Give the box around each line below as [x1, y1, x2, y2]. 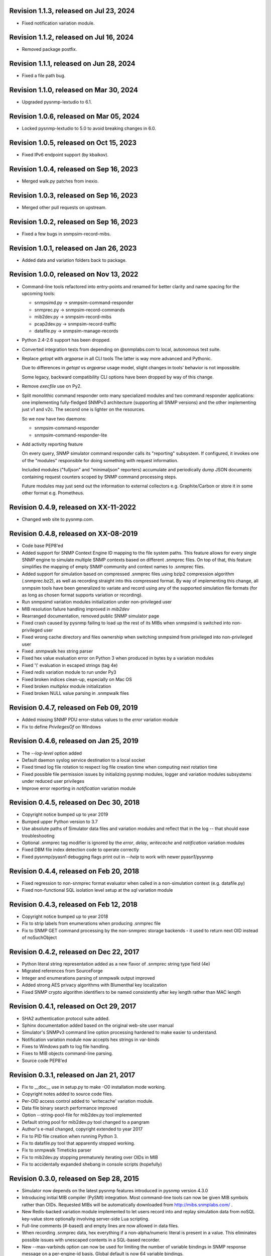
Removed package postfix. [22, 46, 77, 52]
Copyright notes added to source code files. [22, 1091, 113, 1097]
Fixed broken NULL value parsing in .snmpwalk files [22, 690, 129, 696]
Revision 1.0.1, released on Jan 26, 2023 [9, 244, 137, 252]
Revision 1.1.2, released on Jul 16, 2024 [9, 33, 134, 42]
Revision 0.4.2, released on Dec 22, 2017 [9, 948, 140, 956]
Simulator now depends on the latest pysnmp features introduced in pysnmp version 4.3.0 [22, 1187, 208, 1193]
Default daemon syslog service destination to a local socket [22, 757, 146, 763]
